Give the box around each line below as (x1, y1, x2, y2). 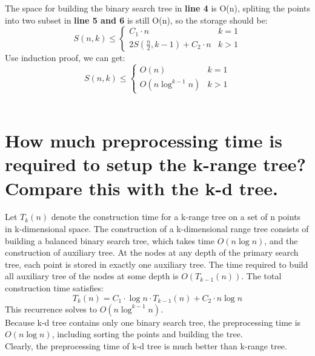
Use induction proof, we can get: (5, 51, 125, 64)
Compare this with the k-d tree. (5, 175, 279, 200)
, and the (264, 234, 298, 247)
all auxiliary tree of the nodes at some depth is (5, 270, 179, 282)
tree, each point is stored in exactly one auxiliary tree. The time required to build (5, 257, 308, 270)
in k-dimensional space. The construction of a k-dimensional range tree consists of (5, 222, 309, 235)
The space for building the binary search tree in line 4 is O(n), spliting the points (5, 2, 310, 14)
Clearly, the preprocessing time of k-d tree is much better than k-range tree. (5, 339, 287, 352)
